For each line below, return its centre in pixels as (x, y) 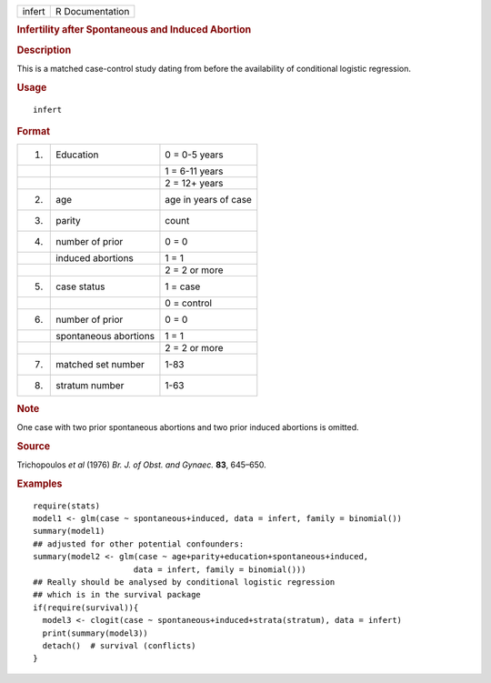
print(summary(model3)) (95, 633)
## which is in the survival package (117, 595)
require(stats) (67, 506)
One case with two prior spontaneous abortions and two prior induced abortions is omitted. (188, 427)
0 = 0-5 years (195, 155)
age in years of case (208, 200)
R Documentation (92, 11)
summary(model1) (69, 531)
